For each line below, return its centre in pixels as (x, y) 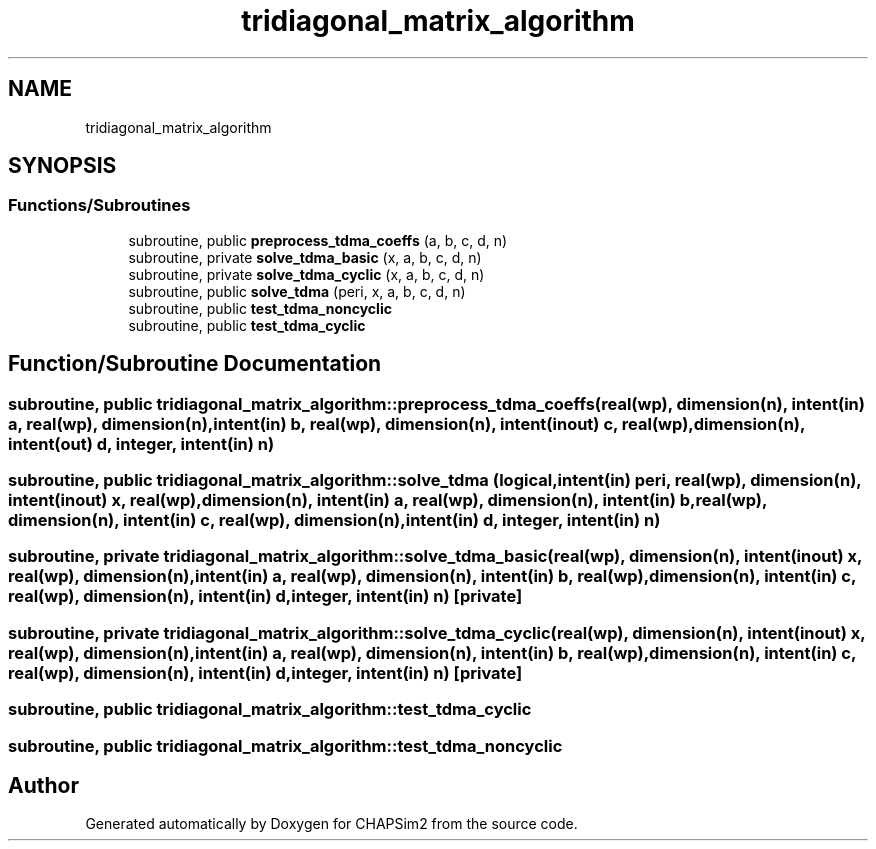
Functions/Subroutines (99, 205)
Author (43, 785)
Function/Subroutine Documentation (195, 364)
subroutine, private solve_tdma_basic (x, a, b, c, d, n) (305, 257)
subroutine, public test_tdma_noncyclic (260, 308)
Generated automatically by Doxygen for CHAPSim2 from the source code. (331, 824)
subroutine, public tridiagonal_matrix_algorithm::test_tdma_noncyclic (285, 745)
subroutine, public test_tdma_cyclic (247, 325)
